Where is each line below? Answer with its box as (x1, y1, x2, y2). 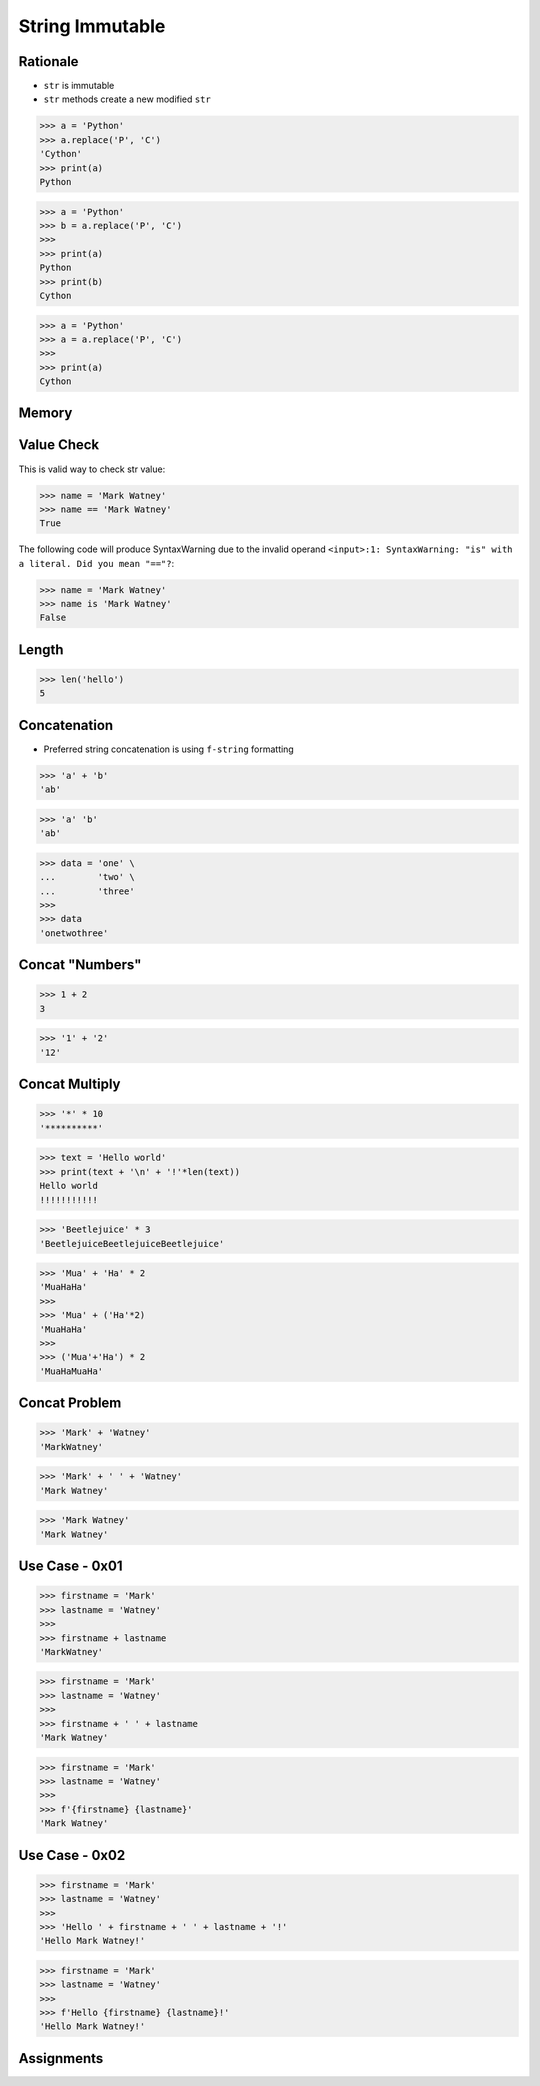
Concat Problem (18, 1395, 122, 1412)
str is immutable (43, 80, 115, 92)
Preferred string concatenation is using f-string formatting (43, 743, 294, 755)
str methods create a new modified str (43, 93, 212, 105)
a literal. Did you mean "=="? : (18, 557, 175, 569)
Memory (18, 405, 73, 422)
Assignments (18, 2050, 104, 2067)
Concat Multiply (18, 1076, 121, 1093)
